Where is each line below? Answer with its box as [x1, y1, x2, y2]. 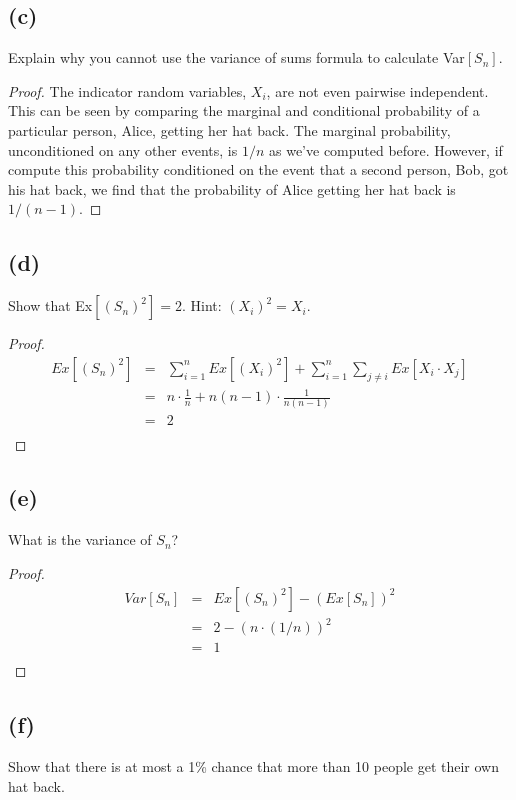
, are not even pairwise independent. [266, 80, 489, 101]
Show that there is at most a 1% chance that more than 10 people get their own [8, 755, 499, 776]
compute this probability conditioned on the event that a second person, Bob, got [8, 159, 509, 180]
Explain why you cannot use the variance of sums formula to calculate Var [8, 47, 465, 68]
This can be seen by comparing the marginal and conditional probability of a [8, 100, 480, 121]
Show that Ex [8, 295, 93, 316]
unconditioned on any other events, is [8, 139, 238, 160]
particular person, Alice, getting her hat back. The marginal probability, [8, 119, 451, 140]
